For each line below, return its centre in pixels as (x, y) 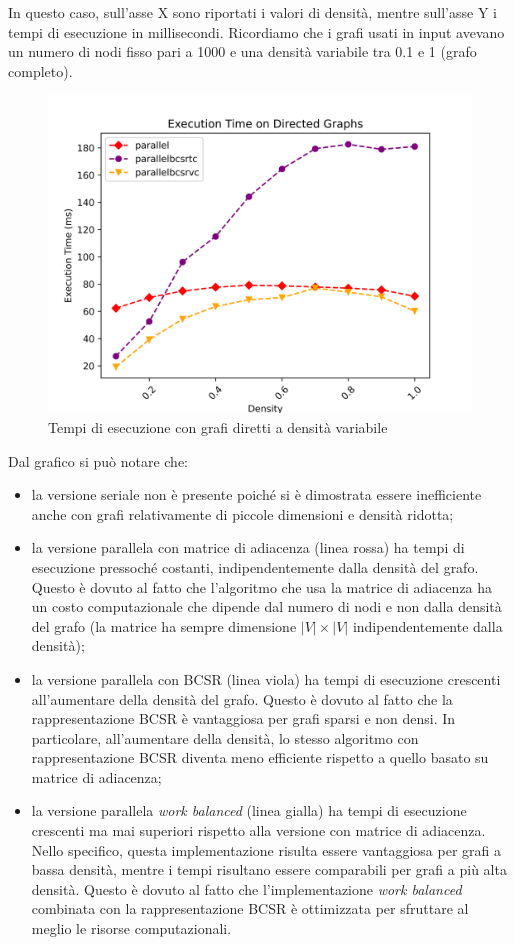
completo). (40, 70)
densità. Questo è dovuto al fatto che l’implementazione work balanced (246, 888)
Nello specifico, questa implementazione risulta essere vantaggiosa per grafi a (266, 849)
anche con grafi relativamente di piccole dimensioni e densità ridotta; (242, 513)
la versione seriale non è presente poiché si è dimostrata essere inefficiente (256, 494)
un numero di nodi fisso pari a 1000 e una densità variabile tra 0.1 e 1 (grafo (242, 51)
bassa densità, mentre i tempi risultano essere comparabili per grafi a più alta (269, 869)
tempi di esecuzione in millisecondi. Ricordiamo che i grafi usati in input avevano (256, 31)
